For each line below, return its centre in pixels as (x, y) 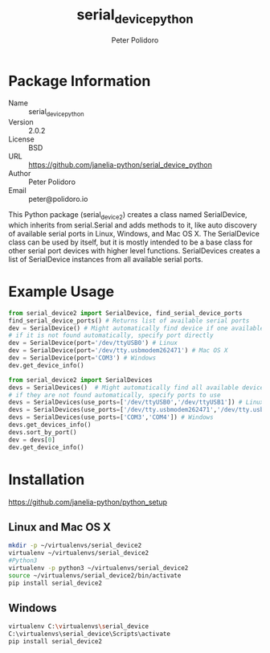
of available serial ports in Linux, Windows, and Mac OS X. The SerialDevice (134, 233)
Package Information (80, 81)
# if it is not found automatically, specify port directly (111, 335)
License (21, 139)
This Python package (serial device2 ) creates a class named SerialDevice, (128, 216)
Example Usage (61, 292)
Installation (47, 479)
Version (21, 122)
